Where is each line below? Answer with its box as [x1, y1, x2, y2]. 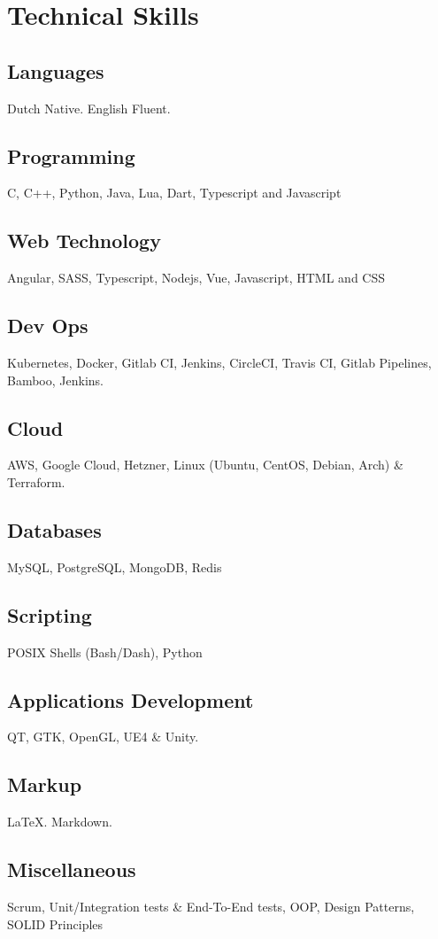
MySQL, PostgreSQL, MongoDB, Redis [7, 557, 222, 576]
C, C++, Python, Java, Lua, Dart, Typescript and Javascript [7, 183, 342, 202]
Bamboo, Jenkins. [7, 370, 104, 389]
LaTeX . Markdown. [7, 812, 112, 831]
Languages [7, 57, 104, 84]
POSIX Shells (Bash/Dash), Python [7, 642, 203, 661]
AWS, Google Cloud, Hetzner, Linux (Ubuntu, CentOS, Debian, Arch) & [7, 455, 403, 474]
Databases [7, 516, 102, 543]
